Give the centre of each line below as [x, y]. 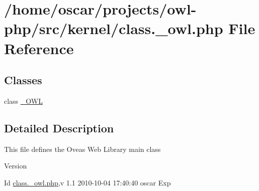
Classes [23, 80]
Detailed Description [59, 128]
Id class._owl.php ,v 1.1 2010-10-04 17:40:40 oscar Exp [88, 182]
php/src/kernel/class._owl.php [114, 28]
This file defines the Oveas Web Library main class [82, 149]
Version [16, 166]
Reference [39, 48]
